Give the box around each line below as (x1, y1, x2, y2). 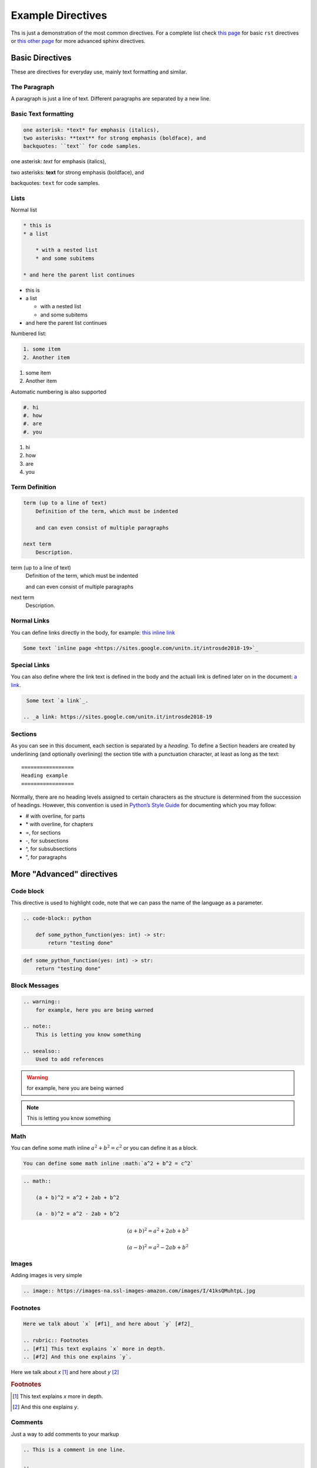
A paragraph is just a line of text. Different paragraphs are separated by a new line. (11, 95, 211, 102)
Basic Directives (11, 53, 72, 63)
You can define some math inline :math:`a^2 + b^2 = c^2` (23, 1160, 194, 1167)
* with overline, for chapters (25, 821, 93, 828)
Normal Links (11, 617, 50, 625)
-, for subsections (25, 837, 69, 844)
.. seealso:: (23, 1048, 61, 1054)
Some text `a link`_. (26, 697, 89, 704)
